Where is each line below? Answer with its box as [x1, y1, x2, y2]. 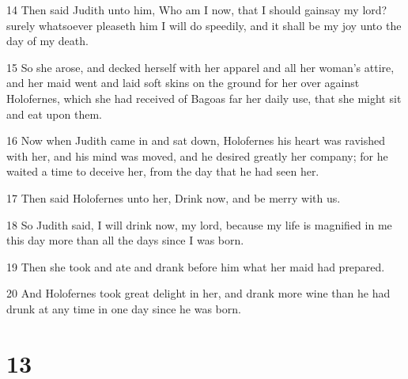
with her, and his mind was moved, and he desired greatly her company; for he [6, 147, 388, 164]
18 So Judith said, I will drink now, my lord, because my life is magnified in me [6, 216, 392, 233]
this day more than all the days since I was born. [6, 232, 244, 248]
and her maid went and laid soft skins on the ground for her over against [6, 74, 360, 91]
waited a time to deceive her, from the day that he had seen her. [6, 163, 319, 180]
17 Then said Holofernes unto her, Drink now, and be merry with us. [6, 189, 341, 206]
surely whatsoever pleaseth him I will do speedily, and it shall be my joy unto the [6, 17, 402, 33]
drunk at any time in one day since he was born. [6, 300, 241, 316]
